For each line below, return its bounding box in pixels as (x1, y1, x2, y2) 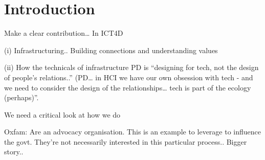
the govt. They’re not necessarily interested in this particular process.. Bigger (4, 136, 247, 147)
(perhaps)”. (4, 92, 39, 103)
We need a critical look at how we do (4, 109, 121, 120)
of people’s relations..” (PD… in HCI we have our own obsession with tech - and (4, 72, 253, 82)
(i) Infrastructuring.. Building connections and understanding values (4, 44, 218, 55)
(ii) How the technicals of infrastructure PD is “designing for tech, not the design (4, 62, 259, 73)
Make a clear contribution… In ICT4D (4, 28, 123, 38)
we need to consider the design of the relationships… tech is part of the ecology (4, 82, 251, 93)
